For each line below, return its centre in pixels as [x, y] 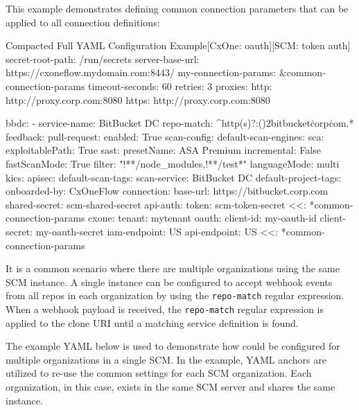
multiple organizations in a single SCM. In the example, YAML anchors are [166, 359]
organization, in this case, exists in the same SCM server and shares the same [170, 386]
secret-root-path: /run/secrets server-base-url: [103, 59]
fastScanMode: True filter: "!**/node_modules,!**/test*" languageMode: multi [173, 163]
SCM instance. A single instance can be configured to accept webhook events [169, 282]
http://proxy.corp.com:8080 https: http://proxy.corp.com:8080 [138, 99]
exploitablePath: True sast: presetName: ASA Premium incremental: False [163, 150]
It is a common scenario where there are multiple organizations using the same [173, 268]
